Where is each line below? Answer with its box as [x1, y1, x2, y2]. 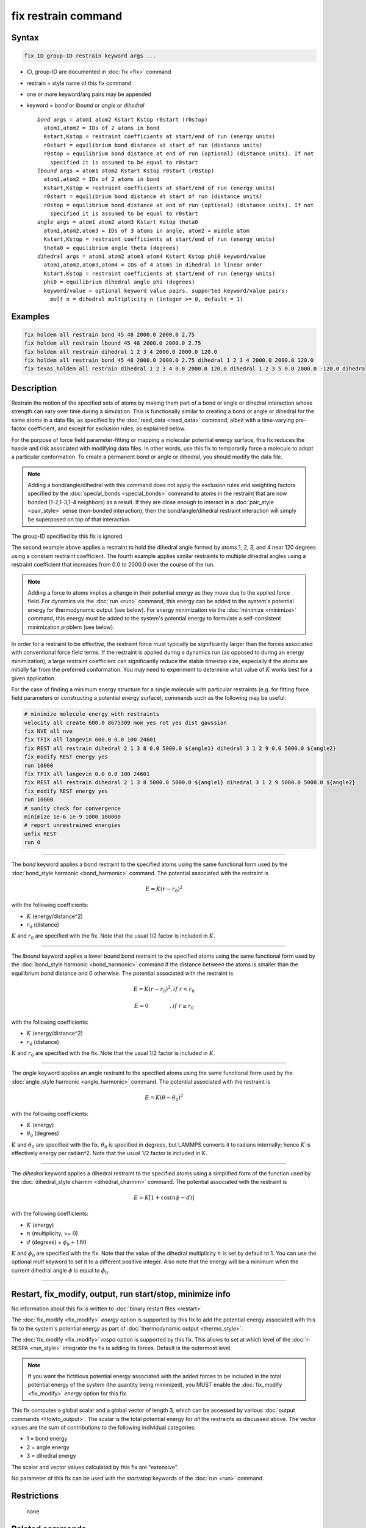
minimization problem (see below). [27, 623, 115, 631]
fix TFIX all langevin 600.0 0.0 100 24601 [24, 736, 157, 743]
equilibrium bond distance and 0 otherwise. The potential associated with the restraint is [11, 969, 234, 977]
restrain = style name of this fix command [26, 79, 132, 87]
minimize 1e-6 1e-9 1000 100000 [24, 813, 121, 820]
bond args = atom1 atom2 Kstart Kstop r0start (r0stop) [37, 116, 208, 123]
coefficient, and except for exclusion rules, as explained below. [27, 425, 186, 432]
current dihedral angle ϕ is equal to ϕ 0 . [11, 1266, 110, 1276]
